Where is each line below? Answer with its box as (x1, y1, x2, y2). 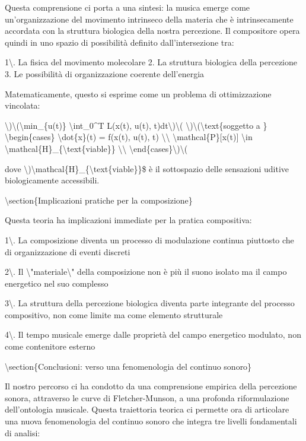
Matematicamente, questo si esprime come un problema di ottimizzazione (5, 87, 272, 100)
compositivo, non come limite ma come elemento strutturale (5, 308, 223, 321)
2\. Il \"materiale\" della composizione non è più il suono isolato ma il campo (5, 265, 287, 278)
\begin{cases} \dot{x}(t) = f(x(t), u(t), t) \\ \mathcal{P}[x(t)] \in (5, 131, 253, 143)
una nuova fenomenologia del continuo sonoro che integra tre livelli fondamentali (5, 415, 297, 427)
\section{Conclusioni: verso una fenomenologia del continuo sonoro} (5, 360, 252, 372)
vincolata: (5, 99, 40, 112)
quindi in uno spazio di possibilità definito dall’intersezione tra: (5, 36, 234, 48)
